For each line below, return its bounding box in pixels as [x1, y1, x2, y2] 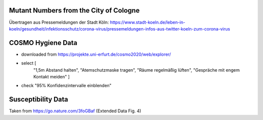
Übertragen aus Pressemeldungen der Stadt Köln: [9, 19, 109, 25]
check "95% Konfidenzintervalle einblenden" [21, 83, 112, 89]
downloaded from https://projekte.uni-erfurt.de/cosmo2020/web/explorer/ [21, 51, 171, 57]
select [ [21, 60, 37, 66]
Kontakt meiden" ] [33, 74, 70, 79]
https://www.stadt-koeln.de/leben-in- [110, 19, 186, 25]
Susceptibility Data [9, 95, 68, 104]
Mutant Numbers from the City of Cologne [9, 6, 140, 15]
